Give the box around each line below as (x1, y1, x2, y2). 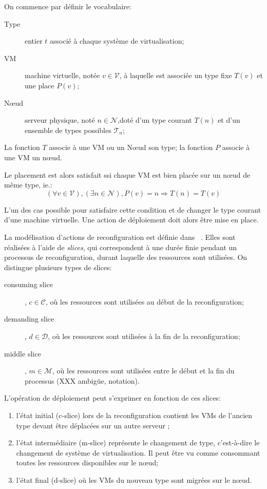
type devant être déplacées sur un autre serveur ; (16, 420, 170, 430)
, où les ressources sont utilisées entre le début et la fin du (52, 365, 235, 376)
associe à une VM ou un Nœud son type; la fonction (49, 142, 213, 153)
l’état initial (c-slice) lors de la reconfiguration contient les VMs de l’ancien (16, 410, 253, 421)
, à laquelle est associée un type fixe (119, 70, 232, 81)
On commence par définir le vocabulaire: (4, 1, 131, 11)
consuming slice (4, 279, 53, 290)
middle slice (4, 348, 41, 359)
